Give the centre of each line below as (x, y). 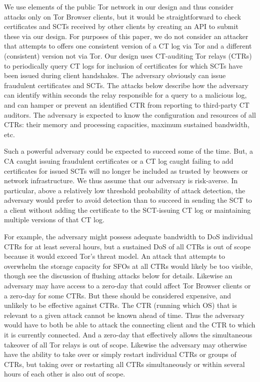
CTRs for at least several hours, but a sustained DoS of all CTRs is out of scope (127, 246)
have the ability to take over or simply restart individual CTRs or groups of (120, 354)
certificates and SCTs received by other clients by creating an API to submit (121, 26)
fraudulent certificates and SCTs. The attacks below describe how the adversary (126, 85)
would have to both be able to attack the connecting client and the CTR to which (130, 325)
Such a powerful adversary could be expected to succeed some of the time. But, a (128, 151)
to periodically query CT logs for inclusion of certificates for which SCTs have (123, 65)
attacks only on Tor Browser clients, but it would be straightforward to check (122, 16)
